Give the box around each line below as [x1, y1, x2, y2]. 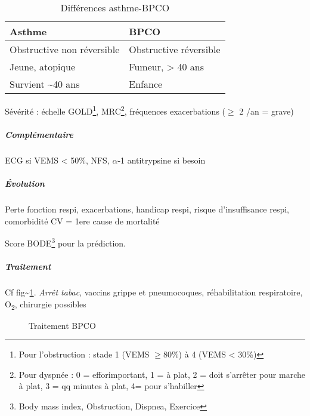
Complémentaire [5, 128, 74, 140]
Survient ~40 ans [10, 77, 80, 91]
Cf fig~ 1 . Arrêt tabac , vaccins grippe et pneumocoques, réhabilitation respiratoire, [5, 285, 303, 298]
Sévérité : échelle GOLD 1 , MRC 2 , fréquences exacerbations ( [5, 103, 226, 117]
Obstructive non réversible [10, 42, 120, 56]
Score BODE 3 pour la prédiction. [5, 235, 126, 249]
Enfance [129, 77, 163, 91]
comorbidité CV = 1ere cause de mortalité [5, 214, 160, 227]
